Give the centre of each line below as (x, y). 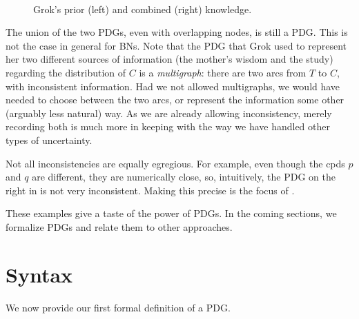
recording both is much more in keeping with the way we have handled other (168, 126)
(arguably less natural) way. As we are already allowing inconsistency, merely (169, 113)
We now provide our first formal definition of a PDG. (118, 307)
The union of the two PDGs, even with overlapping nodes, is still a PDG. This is (177, 32)
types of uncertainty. (49, 140)
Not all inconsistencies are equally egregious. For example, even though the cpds (175, 163)
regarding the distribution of (66, 72)
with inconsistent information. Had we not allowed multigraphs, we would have (173, 86)
